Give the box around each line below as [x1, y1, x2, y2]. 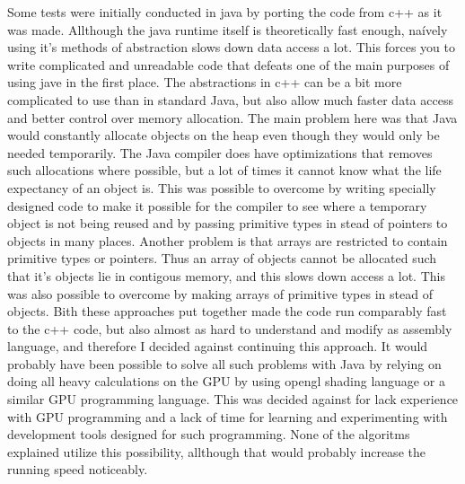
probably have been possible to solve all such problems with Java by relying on [7, 354, 442, 373]
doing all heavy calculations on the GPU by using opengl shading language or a [7, 372, 445, 391]
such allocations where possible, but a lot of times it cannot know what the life [7, 161, 442, 180]
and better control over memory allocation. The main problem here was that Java [7, 108, 458, 127]
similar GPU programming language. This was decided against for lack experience [7, 390, 459, 409]
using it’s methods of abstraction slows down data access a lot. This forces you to [7, 38, 455, 57]
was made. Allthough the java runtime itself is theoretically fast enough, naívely [7, 20, 448, 39]
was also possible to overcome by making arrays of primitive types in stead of [7, 284, 433, 303]
